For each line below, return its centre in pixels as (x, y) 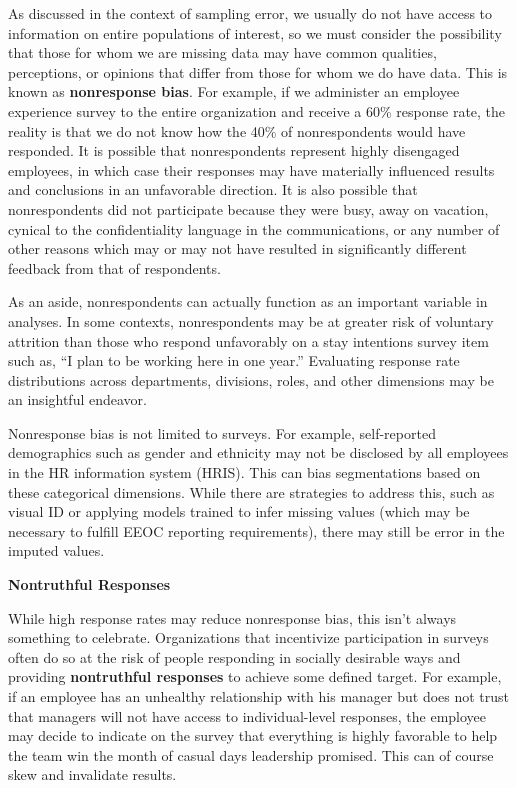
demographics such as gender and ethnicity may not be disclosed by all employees (258, 452)
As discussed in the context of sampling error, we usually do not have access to (250, 13)
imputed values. (56, 550)
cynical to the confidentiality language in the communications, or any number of (254, 228)
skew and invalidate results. (92, 774)
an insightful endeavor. (77, 399)
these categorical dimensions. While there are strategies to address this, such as (251, 491)
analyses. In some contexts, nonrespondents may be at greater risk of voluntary (251, 320)
